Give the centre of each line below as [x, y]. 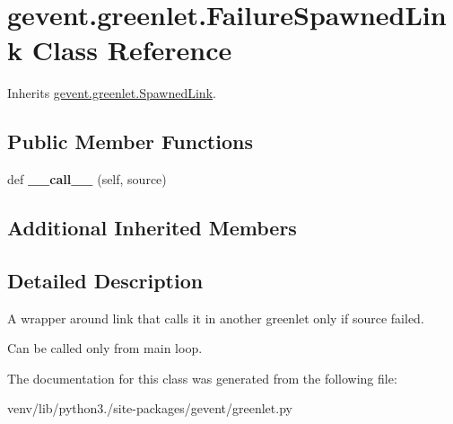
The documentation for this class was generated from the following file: [202, 378]
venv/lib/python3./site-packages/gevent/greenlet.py [150, 408]
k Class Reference [120, 50]
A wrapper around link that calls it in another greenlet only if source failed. [216, 318]
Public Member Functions [130, 141]
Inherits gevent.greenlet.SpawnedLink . [112, 93]
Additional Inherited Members [152, 228]
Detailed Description [105, 280]
